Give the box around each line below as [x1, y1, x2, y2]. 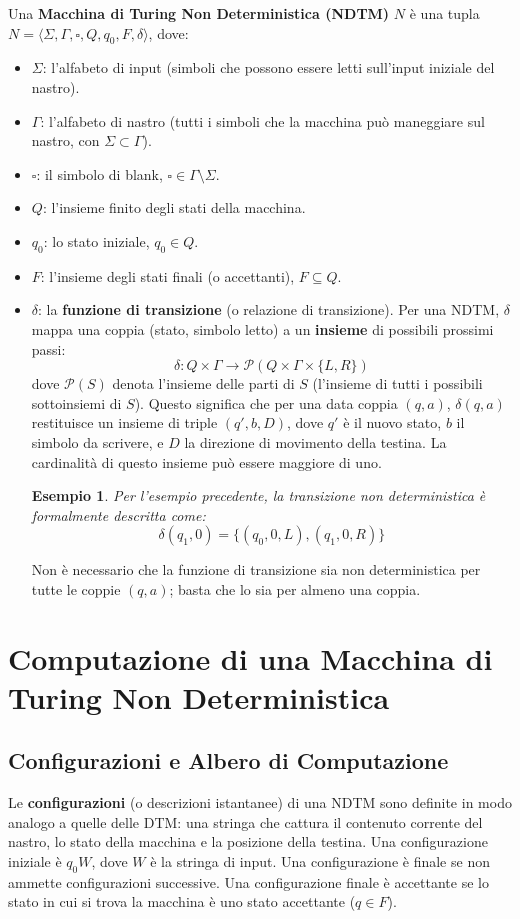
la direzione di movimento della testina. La [184, 431, 447, 452]
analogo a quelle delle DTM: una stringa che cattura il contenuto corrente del [8, 811, 483, 832]
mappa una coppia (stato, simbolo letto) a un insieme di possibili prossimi [31, 318, 494, 339]
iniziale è [8, 851, 62, 872]
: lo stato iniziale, [43, 230, 150, 251]
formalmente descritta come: [31, 504, 206, 525]
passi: [31, 338, 66, 359]
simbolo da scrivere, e [31, 431, 164, 452]
